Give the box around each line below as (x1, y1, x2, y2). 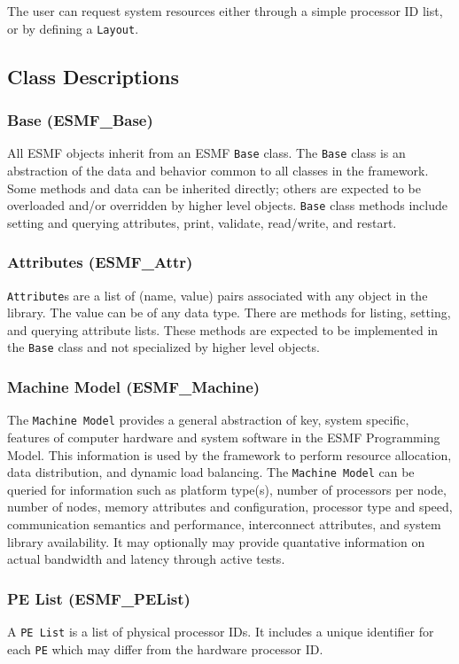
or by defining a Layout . (7, 19, 139, 37)
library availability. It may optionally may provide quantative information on (7, 532, 425, 551)
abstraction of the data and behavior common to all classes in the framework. (7, 160, 429, 179)
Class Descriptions (7, 62, 180, 90)
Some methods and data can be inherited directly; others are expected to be (7, 178, 421, 197)
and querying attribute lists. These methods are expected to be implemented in (7, 320, 439, 339)
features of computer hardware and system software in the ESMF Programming (7, 427, 440, 446)
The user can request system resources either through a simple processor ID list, (7, 2, 443, 20)
